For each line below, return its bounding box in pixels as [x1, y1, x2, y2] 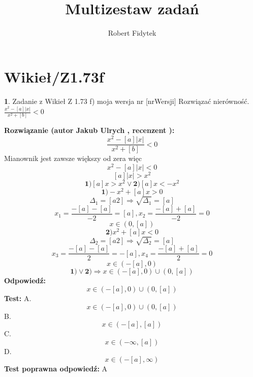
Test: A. [4, 293, 31, 304]
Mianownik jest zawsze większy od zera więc [4, 153, 142, 164]
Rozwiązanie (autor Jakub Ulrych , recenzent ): [4, 125, 175, 136]
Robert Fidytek [108, 28, 156, 38]
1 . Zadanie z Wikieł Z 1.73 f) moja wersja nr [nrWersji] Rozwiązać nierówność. [4, 95, 249, 106]
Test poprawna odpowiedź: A [4, 363, 108, 374]
